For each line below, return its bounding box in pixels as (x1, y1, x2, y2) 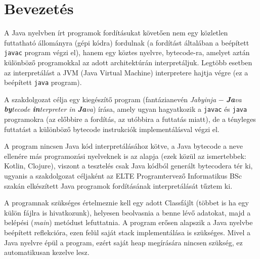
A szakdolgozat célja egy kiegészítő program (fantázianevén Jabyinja (4, 94, 216, 104)
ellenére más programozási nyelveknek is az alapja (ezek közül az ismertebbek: (4, 150, 246, 161)
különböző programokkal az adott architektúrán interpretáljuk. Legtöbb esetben (4, 57, 252, 67)
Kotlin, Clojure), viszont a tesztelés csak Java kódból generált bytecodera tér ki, (4, 160, 253, 171)
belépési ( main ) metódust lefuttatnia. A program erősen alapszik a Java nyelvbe (4, 217, 253, 228)
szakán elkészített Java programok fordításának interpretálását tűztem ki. (4, 180, 233, 191)
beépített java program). (4, 77, 82, 88)
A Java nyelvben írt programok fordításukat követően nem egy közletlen (4, 27, 228, 38)
